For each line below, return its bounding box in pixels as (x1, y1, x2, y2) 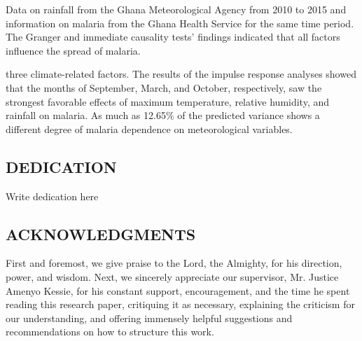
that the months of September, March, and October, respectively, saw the (6, 80, 322, 95)
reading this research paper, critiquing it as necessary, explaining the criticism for (6, 297, 355, 312)
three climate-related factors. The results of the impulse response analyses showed (6, 67, 356, 81)
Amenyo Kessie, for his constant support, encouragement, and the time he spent (6, 283, 350, 298)
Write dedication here (6, 188, 99, 203)
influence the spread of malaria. (6, 43, 141, 57)
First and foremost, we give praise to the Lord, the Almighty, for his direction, (6, 256, 342, 270)
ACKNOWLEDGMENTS (6, 223, 196, 244)
